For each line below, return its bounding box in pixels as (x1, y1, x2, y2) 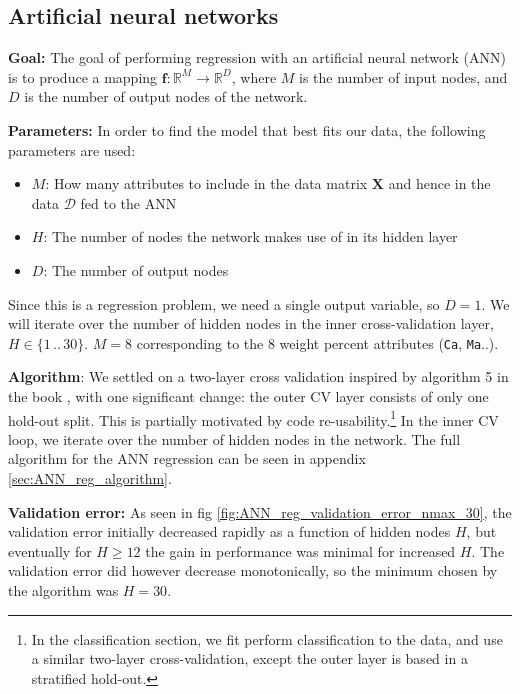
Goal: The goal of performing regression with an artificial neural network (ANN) (8, 47, 506, 68)
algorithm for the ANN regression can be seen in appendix (8, 448, 366, 469)
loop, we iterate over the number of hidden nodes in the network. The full (8, 428, 461, 449)
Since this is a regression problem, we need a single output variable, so (8, 293, 440, 314)
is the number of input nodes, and (299, 66, 508, 87)
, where (231, 66, 277, 87)
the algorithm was (8, 579, 119, 600)
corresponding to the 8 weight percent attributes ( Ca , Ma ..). (136, 332, 499, 353)
